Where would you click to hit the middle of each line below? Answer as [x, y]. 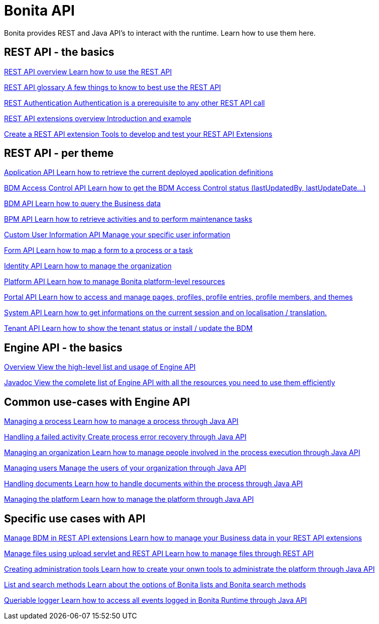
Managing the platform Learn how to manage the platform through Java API [129, 499]
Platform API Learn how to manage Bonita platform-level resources [115, 282]
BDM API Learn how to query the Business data [83, 204]
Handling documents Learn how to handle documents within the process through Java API [154, 484]
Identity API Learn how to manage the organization [88, 266]
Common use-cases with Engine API [97, 402]
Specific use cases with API [75, 518]
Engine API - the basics [63, 347]
